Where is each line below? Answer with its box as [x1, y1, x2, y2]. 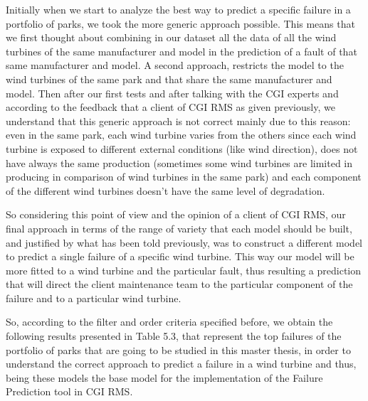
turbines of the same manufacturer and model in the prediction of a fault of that [6, 43, 357, 58]
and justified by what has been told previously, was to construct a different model [6, 235, 363, 250]
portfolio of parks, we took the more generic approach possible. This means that [6, 16, 355, 31]
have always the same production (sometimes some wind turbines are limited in [6, 155, 353, 170]
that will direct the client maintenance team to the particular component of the [6, 277, 353, 292]
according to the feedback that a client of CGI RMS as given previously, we [6, 100, 335, 114]
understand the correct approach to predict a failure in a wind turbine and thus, [6, 356, 357, 371]
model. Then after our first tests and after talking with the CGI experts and [6, 85, 339, 100]
